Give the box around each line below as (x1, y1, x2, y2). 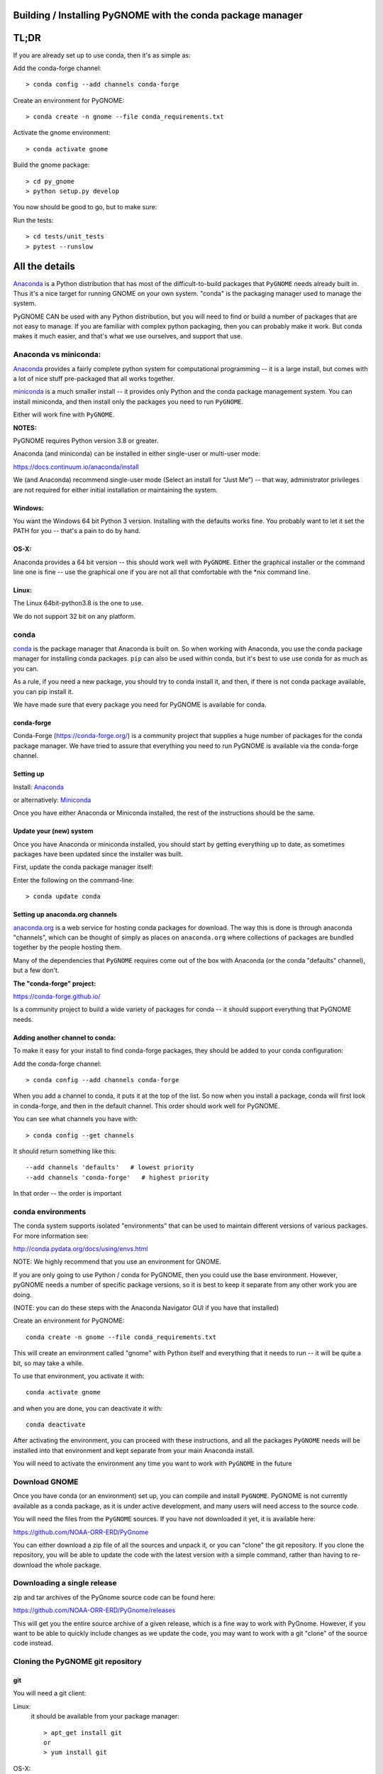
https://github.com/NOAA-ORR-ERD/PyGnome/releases (13, 1606, 176, 1614)
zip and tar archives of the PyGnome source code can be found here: (13, 1593, 216, 1602)
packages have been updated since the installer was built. (13, 850, 184, 859)
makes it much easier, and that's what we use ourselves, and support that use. (13, 332, 243, 341)
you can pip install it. (13, 687, 74, 695)
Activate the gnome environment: (13, 128, 111, 137)
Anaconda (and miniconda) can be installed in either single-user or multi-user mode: (13, 449, 260, 458)
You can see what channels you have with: (13, 1115, 138, 1123)
